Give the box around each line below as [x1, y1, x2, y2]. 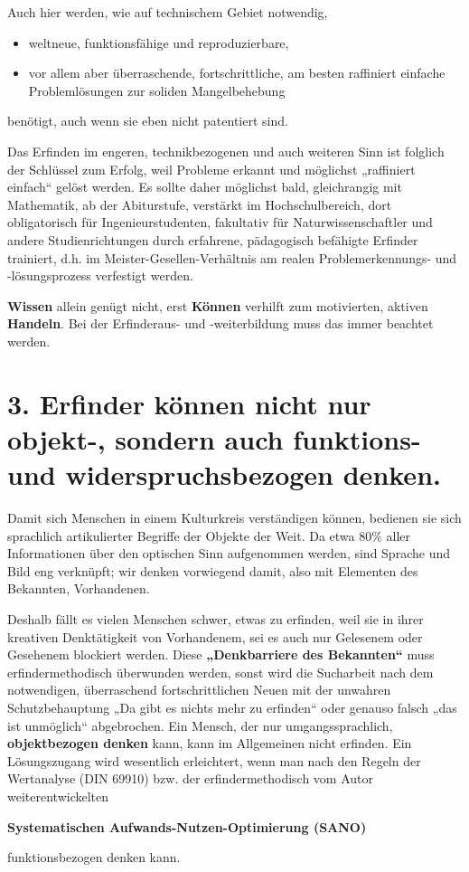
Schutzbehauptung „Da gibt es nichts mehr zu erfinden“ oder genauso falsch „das [7, 697, 457, 716]
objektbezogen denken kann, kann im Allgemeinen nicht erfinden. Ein [7, 734, 412, 753]
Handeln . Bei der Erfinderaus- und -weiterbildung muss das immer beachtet [7, 314, 434, 333]
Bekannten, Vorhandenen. [7, 579, 150, 598]
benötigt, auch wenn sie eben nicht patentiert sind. [7, 111, 288, 130]
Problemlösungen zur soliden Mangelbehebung [28, 81, 286, 100]
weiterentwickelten [7, 786, 109, 805]
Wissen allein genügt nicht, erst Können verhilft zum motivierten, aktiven [7, 296, 428, 315]
